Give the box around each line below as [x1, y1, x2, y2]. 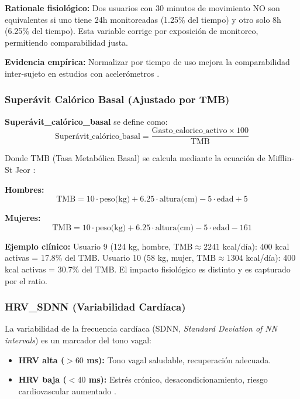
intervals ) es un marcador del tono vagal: [5, 334, 151, 346]
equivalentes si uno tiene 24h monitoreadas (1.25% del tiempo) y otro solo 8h [5, 13, 281, 25]
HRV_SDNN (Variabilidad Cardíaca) [5, 299, 186, 314]
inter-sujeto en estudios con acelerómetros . [5, 67, 160, 79]
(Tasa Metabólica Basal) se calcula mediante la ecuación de [52, 152, 265, 164]
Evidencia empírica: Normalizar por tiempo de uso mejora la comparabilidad [5, 56, 290, 68]
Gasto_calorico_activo [151, 127, 227, 135]
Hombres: [5, 183, 44, 195]
